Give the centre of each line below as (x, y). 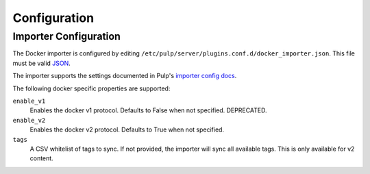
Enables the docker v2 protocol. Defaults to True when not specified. (127, 129)
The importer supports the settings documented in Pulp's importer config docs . (125, 76)
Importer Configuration (67, 36)
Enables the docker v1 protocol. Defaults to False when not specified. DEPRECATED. (148, 110)
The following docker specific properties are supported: (91, 88)
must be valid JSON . (42, 63)
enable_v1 (29, 101)
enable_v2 (29, 120)
